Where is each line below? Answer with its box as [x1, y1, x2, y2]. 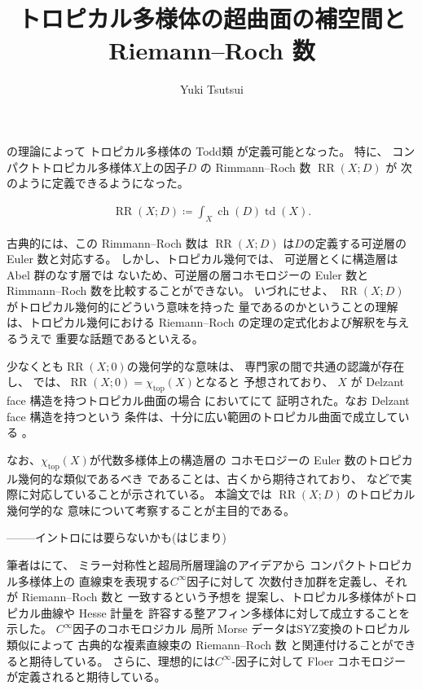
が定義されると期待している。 [7, 668, 166, 685]
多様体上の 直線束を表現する [17, 572, 170, 589]
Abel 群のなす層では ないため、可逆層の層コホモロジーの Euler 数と [7, 266, 369, 283]
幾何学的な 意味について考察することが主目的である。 [7, 501, 296, 518]
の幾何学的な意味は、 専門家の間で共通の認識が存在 [126, 357, 405, 374]
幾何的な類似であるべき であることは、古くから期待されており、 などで [17, 469, 401, 486]
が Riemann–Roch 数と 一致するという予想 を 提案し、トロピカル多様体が [7, 588, 394, 605]
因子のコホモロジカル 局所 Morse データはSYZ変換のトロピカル [73, 620, 411, 637]
